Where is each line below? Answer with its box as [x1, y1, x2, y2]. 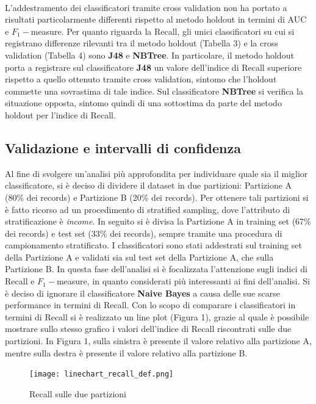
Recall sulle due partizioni [29, 387, 126, 400]
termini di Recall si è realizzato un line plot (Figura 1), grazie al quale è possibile [5, 310, 309, 323]
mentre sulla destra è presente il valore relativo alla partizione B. [5, 346, 248, 359]
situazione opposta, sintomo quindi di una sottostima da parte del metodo [5, 96, 282, 109]
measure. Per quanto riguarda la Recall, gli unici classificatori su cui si [31, 24, 295, 37]
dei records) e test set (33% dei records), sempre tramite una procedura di [5, 226, 282, 239]
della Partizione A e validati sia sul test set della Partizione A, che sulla [5, 250, 274, 263]
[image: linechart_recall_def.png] [29, 370, 174, 379]
